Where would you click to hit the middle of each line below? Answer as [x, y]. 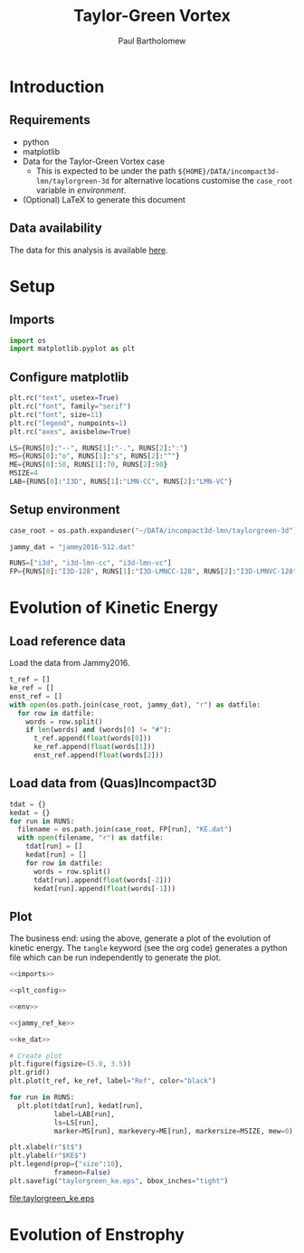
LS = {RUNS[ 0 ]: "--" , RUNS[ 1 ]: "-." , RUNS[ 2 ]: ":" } [99, 448]
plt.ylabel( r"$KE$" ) [48, 1156]
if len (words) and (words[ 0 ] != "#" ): [99, 730]
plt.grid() [30, 1073]
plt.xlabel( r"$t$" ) [46, 1147]
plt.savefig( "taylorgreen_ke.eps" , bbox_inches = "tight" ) [119, 1181]
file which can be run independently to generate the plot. [115, 958]
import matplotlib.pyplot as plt [72, 349]
